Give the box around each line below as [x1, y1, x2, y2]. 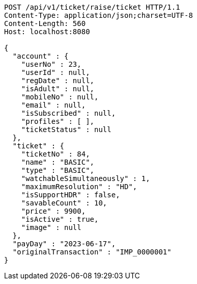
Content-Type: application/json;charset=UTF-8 [4, 11, 193, 19]
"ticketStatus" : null [21, 125, 111, 134]
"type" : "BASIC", [21, 166, 95, 174]
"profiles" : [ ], [21, 117, 95, 125]
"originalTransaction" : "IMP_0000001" [12, 248, 172, 256]
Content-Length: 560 [4, 19, 86, 28]
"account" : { [12, 52, 69, 60]
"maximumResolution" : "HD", [21, 183, 137, 191]
